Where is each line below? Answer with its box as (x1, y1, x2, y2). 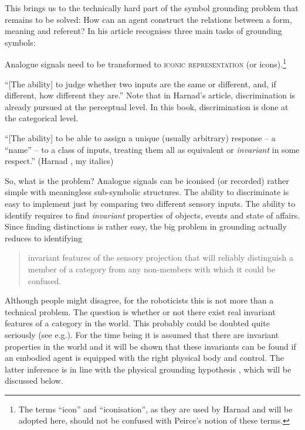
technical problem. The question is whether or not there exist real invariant (5, 305, 276, 318)
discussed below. (5, 374, 63, 387)
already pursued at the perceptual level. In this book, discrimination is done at (5, 100, 289, 112)
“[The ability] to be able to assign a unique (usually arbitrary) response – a (5, 132, 276, 144)
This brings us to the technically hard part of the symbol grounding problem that (5, 2, 299, 13)
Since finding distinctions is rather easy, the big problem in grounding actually (5, 220, 287, 233)
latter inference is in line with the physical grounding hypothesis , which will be (5, 363, 292, 375)
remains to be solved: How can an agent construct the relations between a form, (5, 13, 292, 25)
